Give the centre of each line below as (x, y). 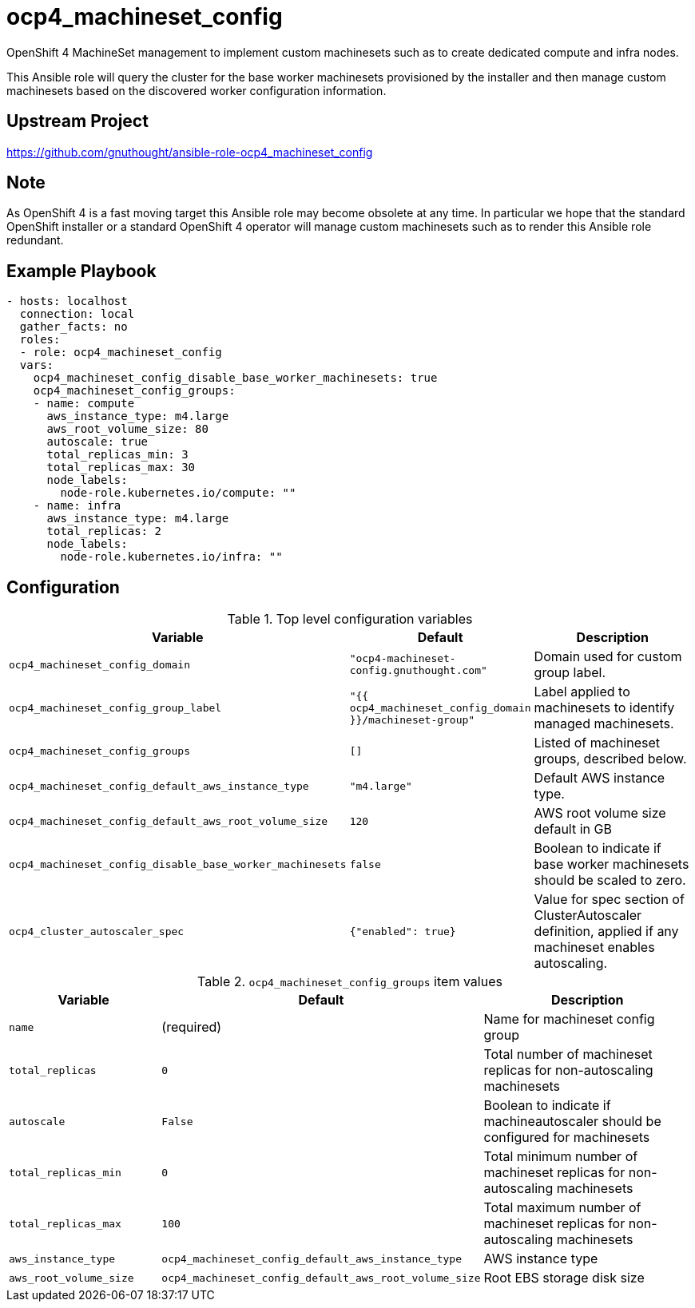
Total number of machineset (568, 1054)
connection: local (77, 314)
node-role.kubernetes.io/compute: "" (178, 493)
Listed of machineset (597, 743)
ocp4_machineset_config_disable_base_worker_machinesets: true (235, 378)
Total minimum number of (561, 1157)
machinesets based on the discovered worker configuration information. (197, 90)
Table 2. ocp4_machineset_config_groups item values (350, 982)
